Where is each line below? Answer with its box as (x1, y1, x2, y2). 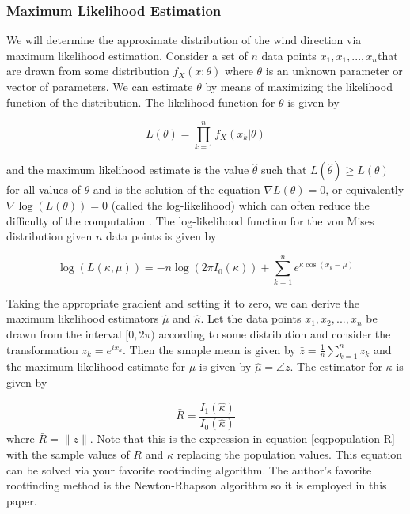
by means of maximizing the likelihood (205, 78, 393, 94)
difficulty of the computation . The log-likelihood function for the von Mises (6, 212, 374, 229)
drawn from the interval (6, 326, 122, 342)
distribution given (6, 228, 93, 244)
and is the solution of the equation (93, 181, 260, 198)
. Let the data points (200, 310, 302, 327)
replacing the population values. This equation (177, 446, 403, 463)
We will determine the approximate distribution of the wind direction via (6, 32, 362, 48)
